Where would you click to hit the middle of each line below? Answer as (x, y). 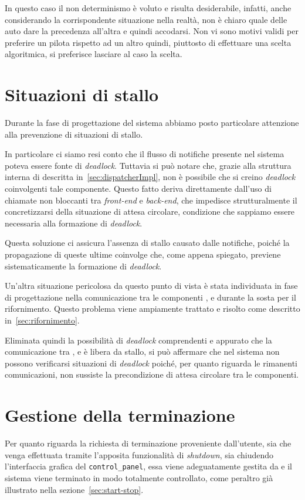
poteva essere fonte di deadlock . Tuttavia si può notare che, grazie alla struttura (148, 165)
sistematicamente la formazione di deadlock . (83, 266)
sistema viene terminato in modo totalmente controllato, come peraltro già (139, 477)
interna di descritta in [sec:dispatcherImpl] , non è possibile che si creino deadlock (150, 177)
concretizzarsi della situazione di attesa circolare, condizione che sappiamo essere (150, 211)
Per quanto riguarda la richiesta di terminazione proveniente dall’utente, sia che (148, 443)
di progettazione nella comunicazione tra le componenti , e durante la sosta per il (150, 297)
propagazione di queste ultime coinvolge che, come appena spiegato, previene (143, 254)
